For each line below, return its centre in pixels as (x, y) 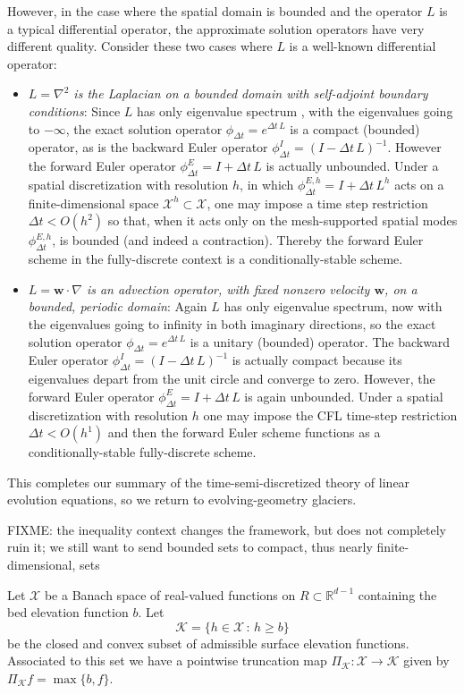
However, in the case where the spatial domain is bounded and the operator (215, 11)
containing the (397, 594)
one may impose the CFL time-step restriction (330, 415)
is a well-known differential (363, 46)
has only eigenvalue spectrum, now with (333, 306)
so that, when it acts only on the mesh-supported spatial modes (283, 220)
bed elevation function (68, 612)
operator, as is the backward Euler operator (148, 147)
